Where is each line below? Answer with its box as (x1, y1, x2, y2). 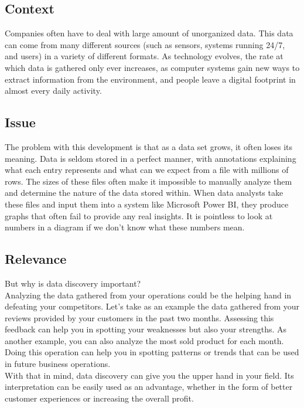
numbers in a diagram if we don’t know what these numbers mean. (5, 221, 245, 233)
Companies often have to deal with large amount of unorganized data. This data (5, 27, 293, 39)
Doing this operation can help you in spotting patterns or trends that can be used (5, 346, 299, 358)
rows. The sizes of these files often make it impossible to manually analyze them (5, 175, 292, 187)
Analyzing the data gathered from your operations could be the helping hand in (5, 288, 292, 301)
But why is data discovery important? (5, 277, 141, 289)
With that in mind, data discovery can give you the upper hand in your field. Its (5, 369, 294, 381)
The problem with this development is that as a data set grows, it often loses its (5, 140, 293, 152)
